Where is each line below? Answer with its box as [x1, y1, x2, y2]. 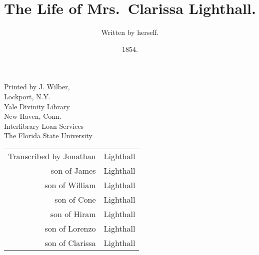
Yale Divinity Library [4, 101, 70, 111]
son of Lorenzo [44, 222, 96, 234]
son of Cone [54, 193, 96, 205]
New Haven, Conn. [4, 111, 61, 121]
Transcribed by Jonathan [8, 150, 96, 162]
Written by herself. [101, 27, 159, 37]
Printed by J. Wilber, [4, 81, 70, 92]
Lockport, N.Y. [4, 91, 50, 101]
